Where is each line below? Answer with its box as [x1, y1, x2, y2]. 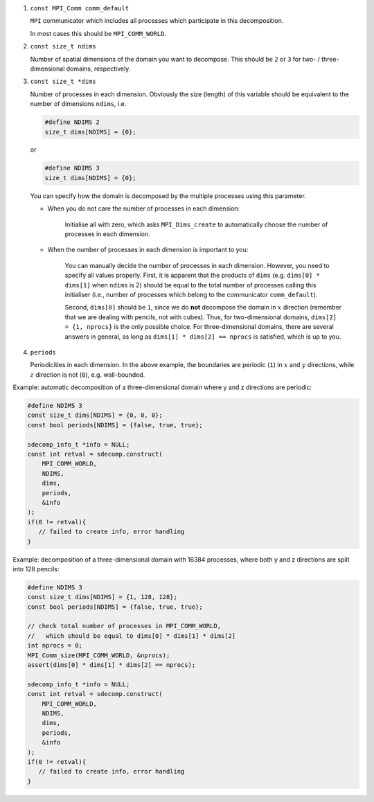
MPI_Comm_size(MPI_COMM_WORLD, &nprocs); [27, 651, 170, 659]
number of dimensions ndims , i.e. [30, 100, 127, 108]
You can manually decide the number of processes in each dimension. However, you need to [64, 261, 330, 269]
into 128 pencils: [12, 564, 60, 573]
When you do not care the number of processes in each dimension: [47, 204, 240, 213]
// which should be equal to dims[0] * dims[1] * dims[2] [27, 632, 236, 640]
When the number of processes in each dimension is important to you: [47, 246, 249, 254]
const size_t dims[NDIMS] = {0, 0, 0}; [27, 411, 163, 419]
